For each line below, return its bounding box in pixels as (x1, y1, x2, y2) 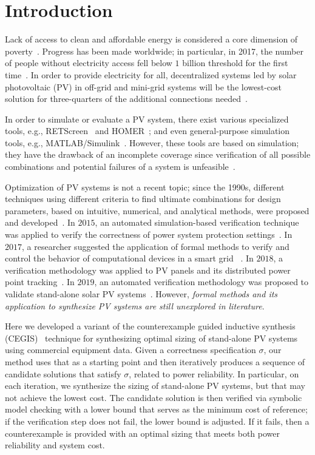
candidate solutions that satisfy (5, 367, 121, 380)
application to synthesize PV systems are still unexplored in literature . (5, 299, 265, 312)
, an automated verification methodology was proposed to (94, 275, 309, 288)
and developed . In (5, 216, 75, 229)
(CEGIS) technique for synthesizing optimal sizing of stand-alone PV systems (5, 331, 298, 344)
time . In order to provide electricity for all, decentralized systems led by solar (5, 68, 297, 81)
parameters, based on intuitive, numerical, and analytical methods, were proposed (5, 204, 310, 217)
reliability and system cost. (5, 439, 105, 451)
